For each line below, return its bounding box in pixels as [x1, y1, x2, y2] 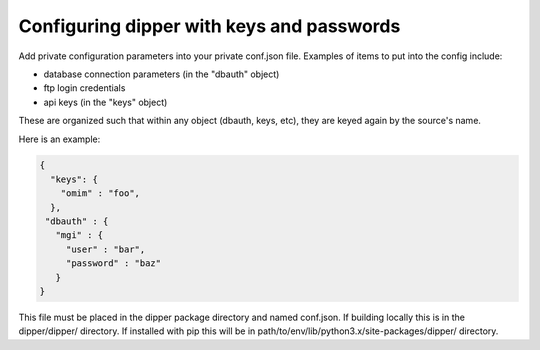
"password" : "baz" [65, 258, 162, 269]
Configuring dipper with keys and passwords [18, 15, 401, 37]
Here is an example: [18, 133, 101, 145]
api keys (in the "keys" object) [43, 96, 168, 108]
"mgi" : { [55, 230, 104, 241]
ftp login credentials [43, 82, 126, 94]
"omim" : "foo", [60, 188, 140, 199]
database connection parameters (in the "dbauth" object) [43, 68, 280, 80]
